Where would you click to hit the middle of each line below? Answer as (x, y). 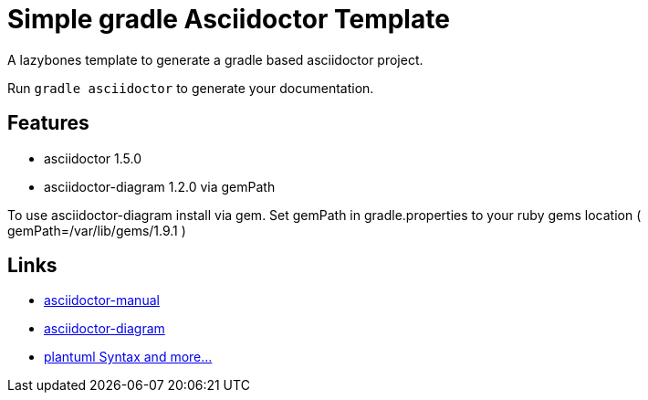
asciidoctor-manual (102, 300)
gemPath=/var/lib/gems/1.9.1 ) (97, 230)
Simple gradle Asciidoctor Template (229, 19)
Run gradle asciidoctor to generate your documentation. (191, 88)
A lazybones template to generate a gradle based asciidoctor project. (215, 59)
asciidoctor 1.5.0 (93, 158)
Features (48, 123)
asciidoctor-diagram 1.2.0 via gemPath (160, 186)
